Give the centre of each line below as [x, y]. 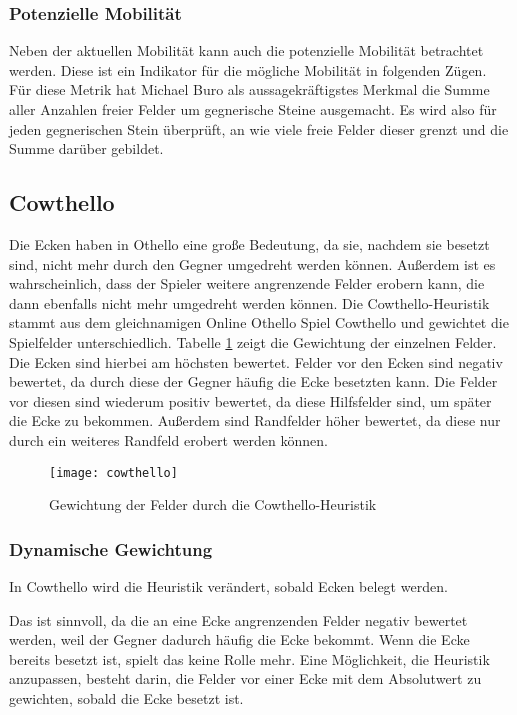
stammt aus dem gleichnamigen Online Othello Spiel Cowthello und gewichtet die [259, 322]
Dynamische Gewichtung [111, 548]
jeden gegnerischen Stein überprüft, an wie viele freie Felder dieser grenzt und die [259, 128]
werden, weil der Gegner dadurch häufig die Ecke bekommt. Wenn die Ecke [239, 639]
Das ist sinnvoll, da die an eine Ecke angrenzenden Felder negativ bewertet [238, 619]
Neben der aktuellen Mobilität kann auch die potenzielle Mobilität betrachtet [246, 50]
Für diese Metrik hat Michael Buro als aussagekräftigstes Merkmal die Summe [249, 89]
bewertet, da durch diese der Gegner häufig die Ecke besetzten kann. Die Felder [253, 381]
